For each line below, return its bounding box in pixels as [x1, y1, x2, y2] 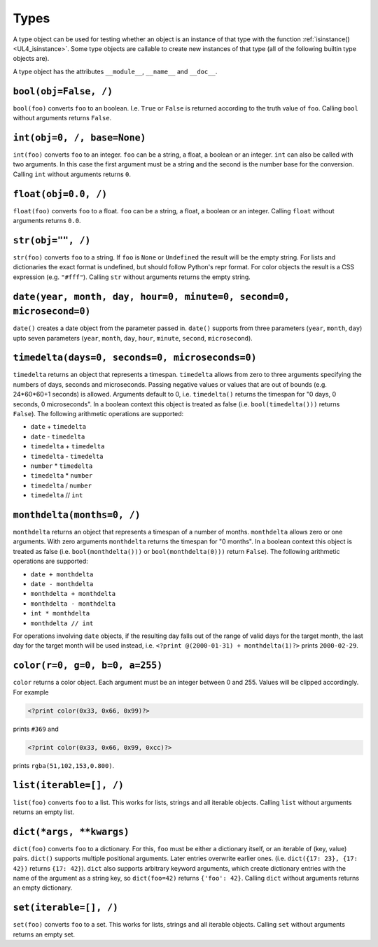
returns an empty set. [13, 930, 76, 939]
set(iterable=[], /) [13, 902, 119, 913]
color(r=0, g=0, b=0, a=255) [13, 660, 163, 671]
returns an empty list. [13, 808, 75, 816]
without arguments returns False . [13, 114, 112, 122]
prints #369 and [13, 725, 59, 733]
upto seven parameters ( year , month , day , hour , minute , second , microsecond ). [13, 334, 253, 342]
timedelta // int [30, 491, 83, 499]
